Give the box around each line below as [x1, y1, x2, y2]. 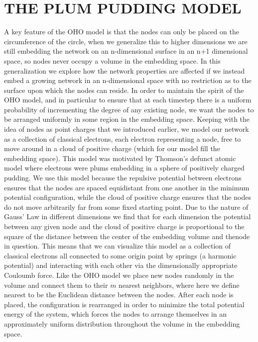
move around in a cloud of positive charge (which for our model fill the [4, 143, 220, 154]
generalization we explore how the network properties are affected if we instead [4, 65, 245, 76]
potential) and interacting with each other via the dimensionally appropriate [4, 260, 238, 270]
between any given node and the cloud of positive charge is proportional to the [4, 221, 245, 231]
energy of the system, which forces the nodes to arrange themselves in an [4, 309, 227, 319]
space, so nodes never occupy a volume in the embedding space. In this [4, 55, 221, 66]
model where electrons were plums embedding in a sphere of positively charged [4, 163, 245, 173]
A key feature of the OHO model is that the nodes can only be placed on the [4, 26, 239, 37]
